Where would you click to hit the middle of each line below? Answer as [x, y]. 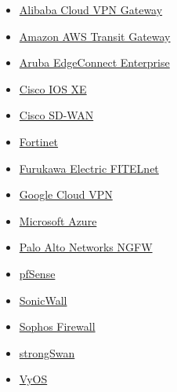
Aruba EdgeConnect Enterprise [94, 62]
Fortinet [39, 141]
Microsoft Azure [58, 220]
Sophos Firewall [57, 326]
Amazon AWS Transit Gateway [95, 36]
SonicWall [43, 300]
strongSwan [47, 352]
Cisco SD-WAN [56, 115]
